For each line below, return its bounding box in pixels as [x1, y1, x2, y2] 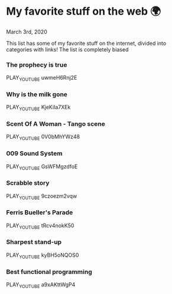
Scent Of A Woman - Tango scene [6, 120, 105, 128]
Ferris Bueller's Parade [6, 208, 73, 217]
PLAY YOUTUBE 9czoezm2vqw [6, 192, 77, 201]
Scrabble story [6, 179, 50, 187]
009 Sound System [6, 149, 63, 158]
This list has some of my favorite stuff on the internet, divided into [6, 40, 167, 47]
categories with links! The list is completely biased [6, 45, 129, 53]
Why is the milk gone [6, 90, 68, 98]
